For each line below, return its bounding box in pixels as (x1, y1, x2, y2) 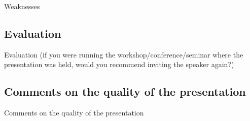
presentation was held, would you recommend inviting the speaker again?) (4, 59, 234, 70)
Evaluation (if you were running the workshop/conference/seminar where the (4, 49, 243, 59)
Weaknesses (4, 1, 40, 11)
